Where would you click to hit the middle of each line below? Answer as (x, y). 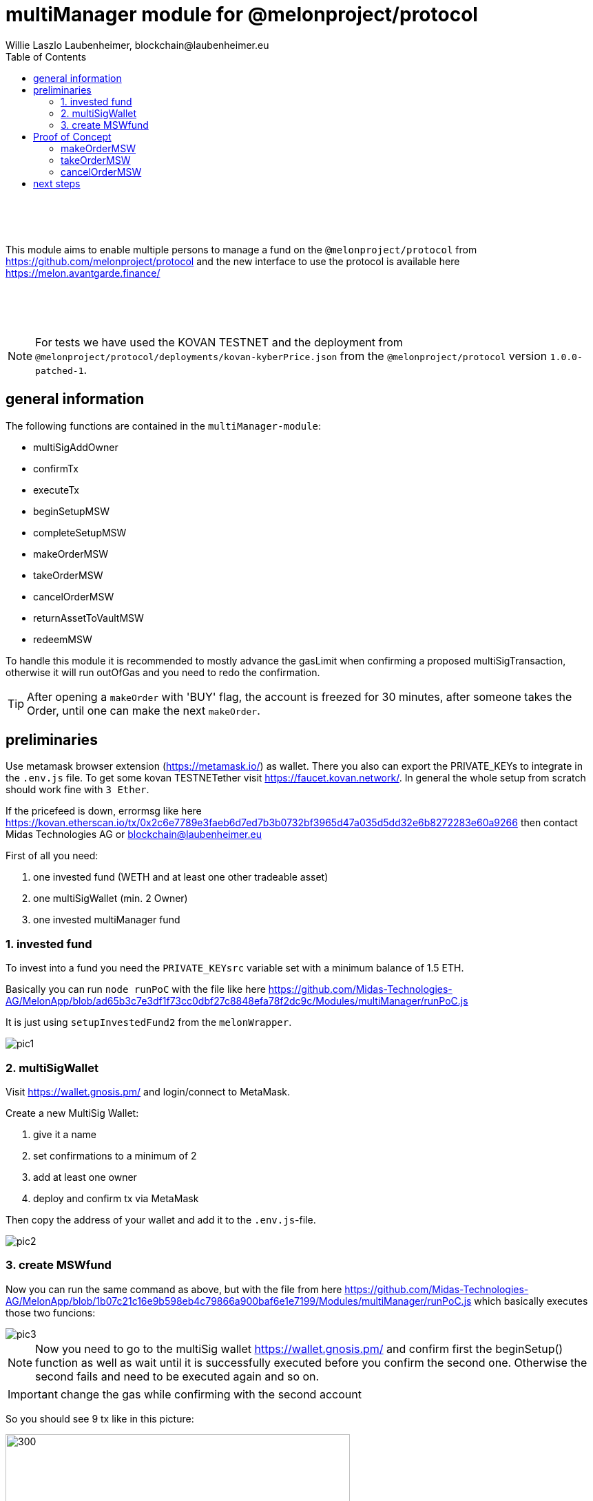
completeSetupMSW (80, 532)
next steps (57, 183)
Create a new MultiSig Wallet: (72, 1113)
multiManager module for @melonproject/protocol (242, 14)
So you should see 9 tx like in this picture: (100, 1418)
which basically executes (531, 1301)
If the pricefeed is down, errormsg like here (104, 811)
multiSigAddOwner (76, 447)
